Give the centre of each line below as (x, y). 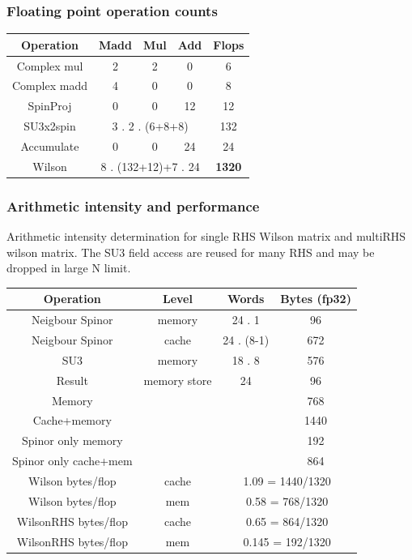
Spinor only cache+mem (72, 461)
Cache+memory (72, 420)
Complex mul (50, 65)
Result (72, 380)
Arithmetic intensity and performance (133, 205)
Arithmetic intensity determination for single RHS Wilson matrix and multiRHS (206, 236)
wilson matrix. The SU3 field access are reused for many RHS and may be (191, 252)
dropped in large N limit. (69, 268)
